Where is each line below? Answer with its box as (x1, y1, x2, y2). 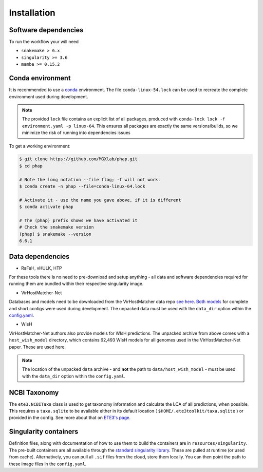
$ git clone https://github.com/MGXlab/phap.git (19, 156, 138, 162)
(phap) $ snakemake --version (19, 231, 92, 237)
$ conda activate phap (19, 204, 74, 209)
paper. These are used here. (9, 344, 66, 350)
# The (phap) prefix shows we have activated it (19, 217, 138, 223)
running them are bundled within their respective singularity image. (9, 281, 144, 287)
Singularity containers (9, 428, 78, 436)
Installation (9, 7, 56, 18)
